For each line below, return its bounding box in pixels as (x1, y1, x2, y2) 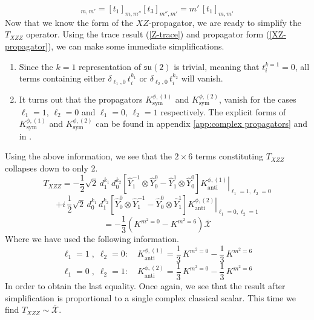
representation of (79, 60, 141, 72)
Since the (19, 60, 53, 72)
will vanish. (181, 72, 223, 85)
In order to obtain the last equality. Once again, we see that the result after (5, 280, 286, 292)
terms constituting (195, 150, 263, 162)
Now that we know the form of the (5, 16, 133, 28)
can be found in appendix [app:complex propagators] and (96, 117, 308, 130)
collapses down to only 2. (5, 161, 98, 174)
